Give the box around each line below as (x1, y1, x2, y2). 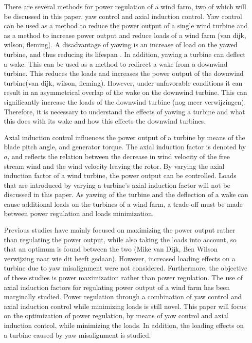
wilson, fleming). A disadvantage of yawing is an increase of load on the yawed (4, 39, 238, 50)
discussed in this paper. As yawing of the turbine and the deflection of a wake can (4, 189, 249, 199)
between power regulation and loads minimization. (4, 208, 154, 218)
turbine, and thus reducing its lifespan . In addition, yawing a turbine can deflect (4, 49, 246, 59)
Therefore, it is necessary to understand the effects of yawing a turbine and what (4, 106, 245, 116)
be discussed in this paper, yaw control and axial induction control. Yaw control (4, 11, 242, 21)
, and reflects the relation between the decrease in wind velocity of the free (7, 151, 230, 161)
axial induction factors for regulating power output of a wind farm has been (4, 282, 230, 292)
